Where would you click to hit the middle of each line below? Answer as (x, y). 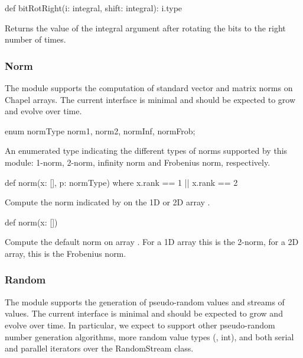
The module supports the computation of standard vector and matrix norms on (149, 88)
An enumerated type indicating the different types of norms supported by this (146, 151)
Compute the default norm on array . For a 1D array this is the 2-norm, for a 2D (152, 242)
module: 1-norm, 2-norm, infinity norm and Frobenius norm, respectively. (138, 162)
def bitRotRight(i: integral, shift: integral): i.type (94, 8)
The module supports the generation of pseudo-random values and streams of (145, 301)
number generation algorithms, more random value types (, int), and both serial (149, 336)
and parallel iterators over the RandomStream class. (99, 348)
